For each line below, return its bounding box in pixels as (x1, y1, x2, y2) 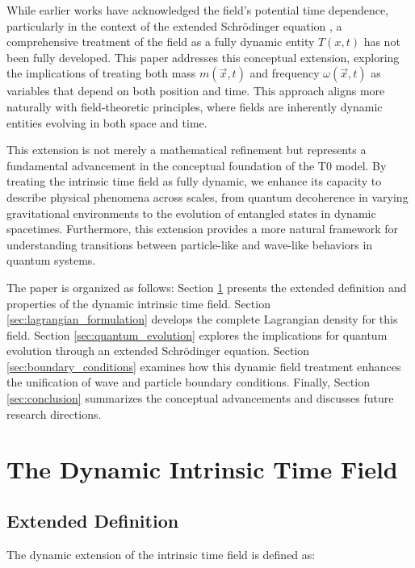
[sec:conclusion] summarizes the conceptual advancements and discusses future (6, 390, 394, 407)
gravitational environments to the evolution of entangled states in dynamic (6, 204, 376, 221)
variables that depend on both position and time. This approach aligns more (6, 82, 385, 99)
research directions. (6, 405, 102, 422)
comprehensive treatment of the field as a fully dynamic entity (6, 33, 315, 50)
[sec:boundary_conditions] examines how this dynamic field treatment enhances (6, 357, 401, 374)
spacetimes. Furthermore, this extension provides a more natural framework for (6, 220, 399, 237)
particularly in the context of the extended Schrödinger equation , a (6, 17, 342, 34)
